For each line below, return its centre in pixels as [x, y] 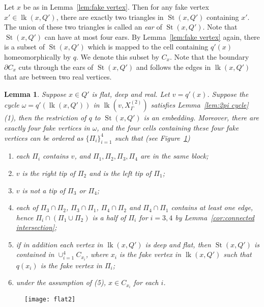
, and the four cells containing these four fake [168, 127]
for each [146, 282]
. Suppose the [228, 94]
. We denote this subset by [118, 56]
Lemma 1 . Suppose [35, 94]
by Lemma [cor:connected [215, 217]
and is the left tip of [120, 173]
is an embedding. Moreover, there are [201, 118]
